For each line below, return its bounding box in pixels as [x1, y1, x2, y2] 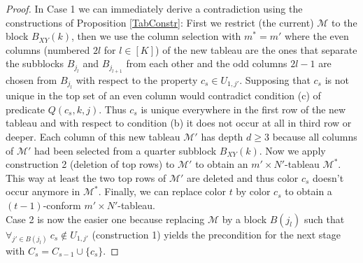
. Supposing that [239, 72, 311, 87]
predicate [6, 101, 45, 116]
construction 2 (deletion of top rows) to [6, 157, 175, 171]
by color [236, 184, 271, 199]
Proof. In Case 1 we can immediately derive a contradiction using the [6, 1, 303, 15]
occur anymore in [6, 184, 80, 199]
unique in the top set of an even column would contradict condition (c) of [6, 88, 321, 103]
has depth [201, 129, 243, 143]
